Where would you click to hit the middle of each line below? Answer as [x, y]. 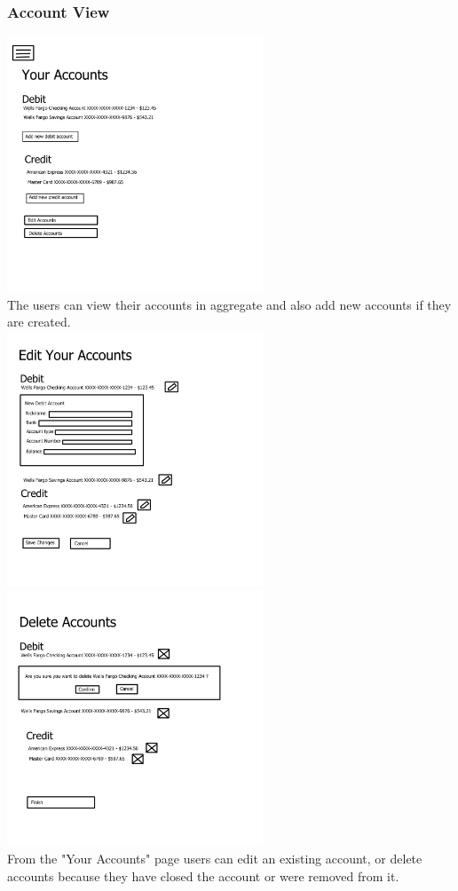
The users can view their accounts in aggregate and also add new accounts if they [229, 304]
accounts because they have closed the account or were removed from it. [203, 875]
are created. [39, 322]
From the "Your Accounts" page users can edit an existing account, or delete [215, 859]
